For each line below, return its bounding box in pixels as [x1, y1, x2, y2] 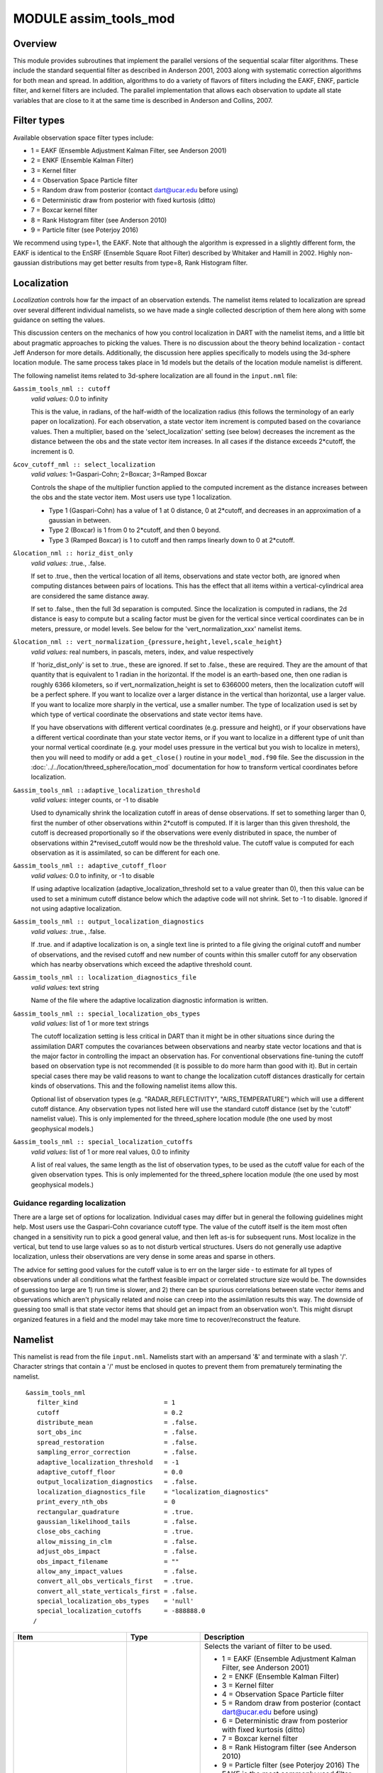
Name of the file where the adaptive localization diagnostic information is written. [30, 996, 269, 1005]
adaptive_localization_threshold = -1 [36, 1458, 179, 1466]
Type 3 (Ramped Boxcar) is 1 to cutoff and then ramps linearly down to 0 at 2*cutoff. [48, 535, 295, 544]
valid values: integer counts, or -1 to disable [30, 796, 159, 804]
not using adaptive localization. [30, 904, 122, 913]
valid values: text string [30, 983, 99, 991]
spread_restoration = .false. [36, 1438, 198, 1446]
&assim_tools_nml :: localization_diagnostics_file [13, 974, 197, 982]
